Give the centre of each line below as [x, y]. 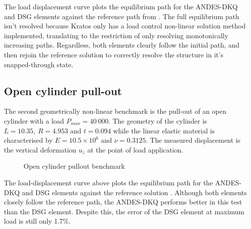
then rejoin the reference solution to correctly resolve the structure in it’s [114, 54]
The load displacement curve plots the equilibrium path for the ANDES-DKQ [121, 6]
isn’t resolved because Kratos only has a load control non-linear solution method [125, 26]
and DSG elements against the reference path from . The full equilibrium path [122, 16]
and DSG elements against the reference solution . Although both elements [134, 192]
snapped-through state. [39, 64]
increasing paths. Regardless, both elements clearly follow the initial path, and [122, 45]
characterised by [28, 140]
